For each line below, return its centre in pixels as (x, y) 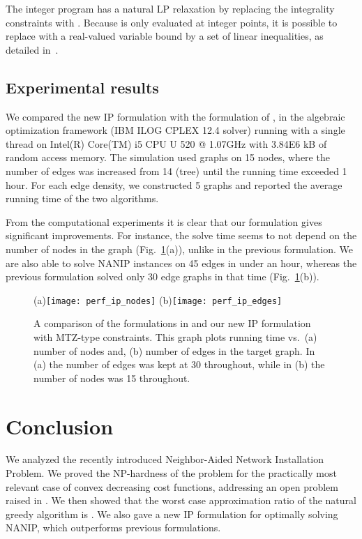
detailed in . (32, 49)
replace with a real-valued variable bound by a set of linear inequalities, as (165, 36)
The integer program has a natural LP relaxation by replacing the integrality (170, 8)
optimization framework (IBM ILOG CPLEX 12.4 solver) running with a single (175, 130)
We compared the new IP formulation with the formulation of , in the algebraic (175, 116)
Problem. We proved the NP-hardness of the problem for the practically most (171, 473)
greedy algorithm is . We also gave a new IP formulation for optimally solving (172, 514)
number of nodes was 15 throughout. (112, 378)
